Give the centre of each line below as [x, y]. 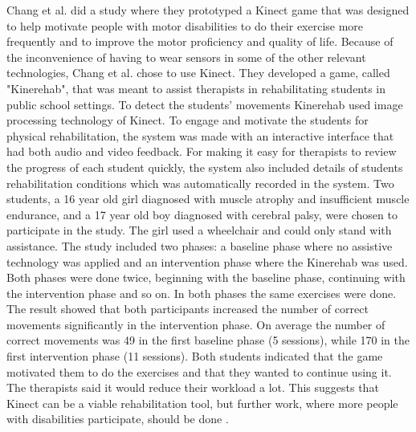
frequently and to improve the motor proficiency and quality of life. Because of [200, 41]
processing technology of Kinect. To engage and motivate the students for [188, 120]
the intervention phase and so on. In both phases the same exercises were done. [202, 293]
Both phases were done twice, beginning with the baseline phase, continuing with [206, 277]
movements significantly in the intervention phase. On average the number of [196, 324]
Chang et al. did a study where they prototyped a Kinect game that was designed [208, 10]
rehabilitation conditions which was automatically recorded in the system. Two [200, 183]
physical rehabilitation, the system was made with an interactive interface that [200, 135]
